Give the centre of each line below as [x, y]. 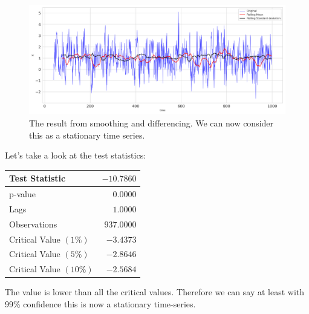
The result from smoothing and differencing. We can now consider [151, 123]
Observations [33, 224]
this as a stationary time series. [87, 135]
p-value [22, 194]
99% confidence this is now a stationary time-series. [100, 303]
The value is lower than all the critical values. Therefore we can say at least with [155, 292]
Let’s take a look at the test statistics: [76, 155]
